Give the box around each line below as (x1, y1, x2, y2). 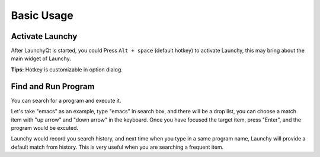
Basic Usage (11, 9, 73, 22)
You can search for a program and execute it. (11, 97, 121, 104)
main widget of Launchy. (11, 55, 71, 62)
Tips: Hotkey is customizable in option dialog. (11, 66, 123, 73)
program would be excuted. (11, 124, 79, 131)
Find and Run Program (11, 81, 95, 91)
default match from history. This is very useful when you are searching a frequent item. (11, 143, 224, 151)
